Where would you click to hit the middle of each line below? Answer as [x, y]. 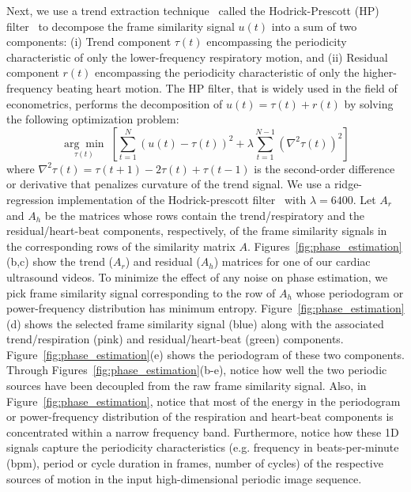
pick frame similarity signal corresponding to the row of [141, 292]
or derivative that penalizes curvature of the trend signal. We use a [169, 184]
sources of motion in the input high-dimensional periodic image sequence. [184, 478]
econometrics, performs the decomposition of [115, 103]
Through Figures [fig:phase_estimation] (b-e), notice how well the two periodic [197, 370]
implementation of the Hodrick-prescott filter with [182, 199]
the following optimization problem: [93, 119]
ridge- [348, 184]
